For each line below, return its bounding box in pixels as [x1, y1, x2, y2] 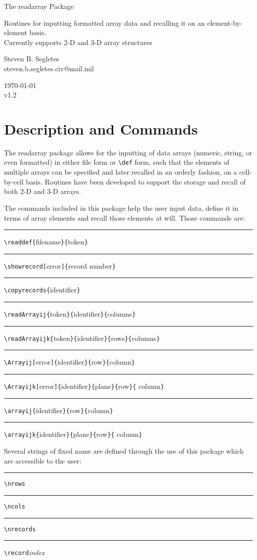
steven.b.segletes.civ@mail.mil [4, 63, 94, 73]
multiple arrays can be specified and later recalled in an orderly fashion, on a [4, 167, 237, 177]
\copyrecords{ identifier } [4, 284, 81, 295]
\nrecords [4, 525, 36, 533]
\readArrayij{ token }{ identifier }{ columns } [4, 309, 136, 319]
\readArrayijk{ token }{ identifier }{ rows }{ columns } [4, 332, 160, 343]
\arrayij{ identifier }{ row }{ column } [4, 405, 113, 415]
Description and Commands [4, 118, 198, 139]
